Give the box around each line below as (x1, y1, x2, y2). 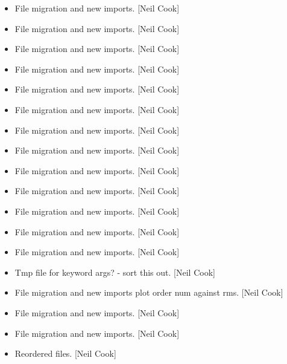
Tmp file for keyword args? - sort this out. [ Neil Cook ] (14, 265, 215, 278)
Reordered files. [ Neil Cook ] (14, 347, 116, 360)
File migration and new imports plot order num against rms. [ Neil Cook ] (14, 286, 283, 299)
